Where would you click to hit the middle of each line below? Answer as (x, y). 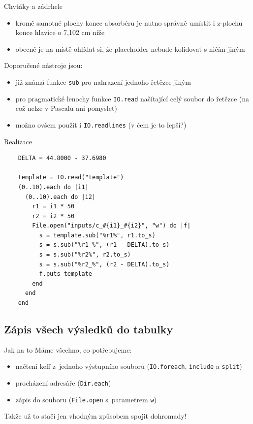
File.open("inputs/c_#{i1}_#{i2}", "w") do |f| (111, 226)
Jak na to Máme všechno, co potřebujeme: (68, 349)
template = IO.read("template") (71, 178)
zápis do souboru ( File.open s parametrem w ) (86, 399)
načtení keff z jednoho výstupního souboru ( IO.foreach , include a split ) (129, 366)
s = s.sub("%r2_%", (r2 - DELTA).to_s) (104, 264)
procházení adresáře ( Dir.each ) (63, 383)
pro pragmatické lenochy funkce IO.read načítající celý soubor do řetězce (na (132, 98)
